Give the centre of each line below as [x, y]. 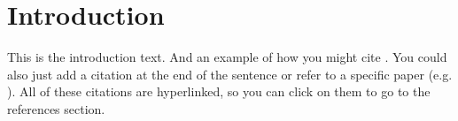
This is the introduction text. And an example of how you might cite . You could [227, 57]
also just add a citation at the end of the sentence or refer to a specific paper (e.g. [230, 74]
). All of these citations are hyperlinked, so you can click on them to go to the [219, 91]
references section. [56, 108]
